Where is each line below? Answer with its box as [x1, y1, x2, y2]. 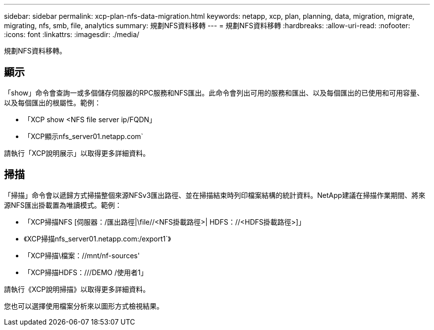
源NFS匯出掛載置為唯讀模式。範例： [4, 200, 122, 209]
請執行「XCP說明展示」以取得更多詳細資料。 [4, 148, 150, 157]
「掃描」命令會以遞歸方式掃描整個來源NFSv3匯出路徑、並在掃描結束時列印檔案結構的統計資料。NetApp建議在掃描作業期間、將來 [4, 190, 426, 199]
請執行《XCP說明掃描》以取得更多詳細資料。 [4, 284, 150, 293]
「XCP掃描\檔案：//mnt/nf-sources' [24, 251, 140, 260]
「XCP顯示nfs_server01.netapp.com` [24, 132, 144, 141]
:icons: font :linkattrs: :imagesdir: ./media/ [4, 30, 140, 39]
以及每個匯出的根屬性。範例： [4, 98, 101, 107]
